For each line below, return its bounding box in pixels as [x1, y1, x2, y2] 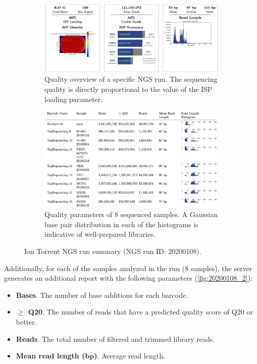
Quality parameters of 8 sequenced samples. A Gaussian [44, 209, 218, 220]
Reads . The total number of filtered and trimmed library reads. [16, 333, 215, 344]
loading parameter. [44, 93, 103, 104]
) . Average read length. [94, 350, 165, 361]
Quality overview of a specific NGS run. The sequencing [44, 74, 218, 84]
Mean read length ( [16, 350, 85, 361]
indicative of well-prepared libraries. [44, 229, 156, 239]
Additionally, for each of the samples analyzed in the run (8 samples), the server [4, 263, 252, 273]
